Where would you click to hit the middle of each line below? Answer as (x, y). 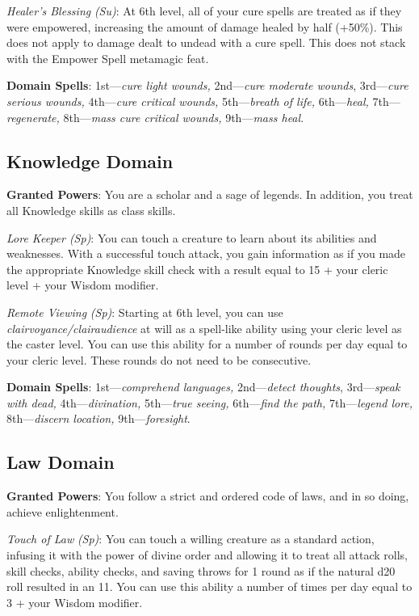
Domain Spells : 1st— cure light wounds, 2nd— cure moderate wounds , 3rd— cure (207, 85)
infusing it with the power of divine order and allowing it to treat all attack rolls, (207, 555)
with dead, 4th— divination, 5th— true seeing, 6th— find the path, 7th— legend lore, (210, 402)
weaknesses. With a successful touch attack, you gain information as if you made (206, 253)
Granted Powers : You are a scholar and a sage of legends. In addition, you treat (210, 194)
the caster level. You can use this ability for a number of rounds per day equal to (207, 344)
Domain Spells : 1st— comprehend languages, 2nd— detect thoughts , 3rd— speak (203, 387)
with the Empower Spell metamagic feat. (108, 58)
